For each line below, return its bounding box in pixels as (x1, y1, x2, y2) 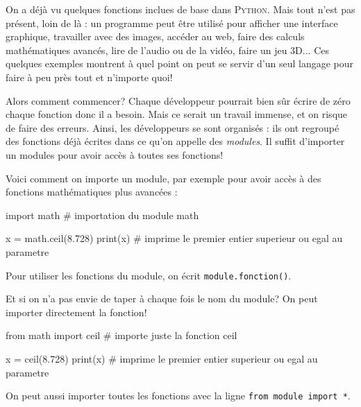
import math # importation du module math (6, 207, 199, 222)
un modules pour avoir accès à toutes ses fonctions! (6, 147, 224, 162)
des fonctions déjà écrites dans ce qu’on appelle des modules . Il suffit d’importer (6, 134, 345, 148)
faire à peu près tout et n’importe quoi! (6, 69, 173, 84)
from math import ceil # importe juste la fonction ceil (6, 328, 237, 343)
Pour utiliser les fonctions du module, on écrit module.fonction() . (6, 268, 292, 282)
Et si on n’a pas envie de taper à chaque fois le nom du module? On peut (6, 291, 318, 306)
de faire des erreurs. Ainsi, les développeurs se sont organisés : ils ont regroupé (6, 120, 339, 135)
